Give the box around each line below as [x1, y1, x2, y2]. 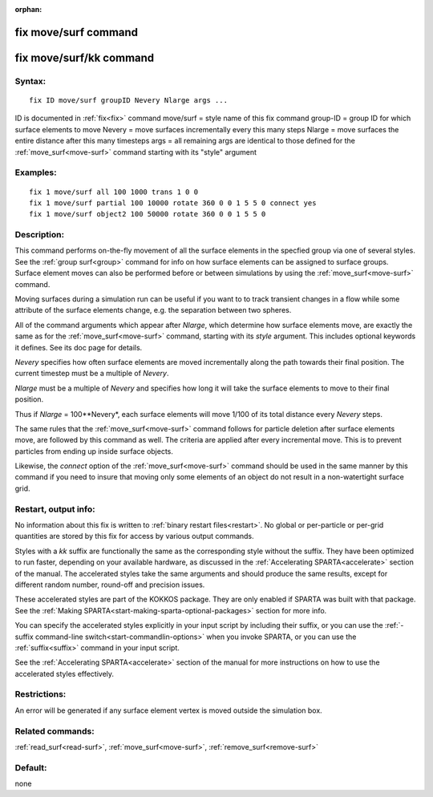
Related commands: [14, 726, 95, 737]
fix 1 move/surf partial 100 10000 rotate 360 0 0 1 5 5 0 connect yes [29, 198, 317, 208]
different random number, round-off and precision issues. [14, 580, 205, 589]
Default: [14, 762, 47, 773]
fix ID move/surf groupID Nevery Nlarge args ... [29, 95, 229, 104]
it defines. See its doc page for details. [14, 342, 143, 352]
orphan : [14, 5, 42, 14]
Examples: [14, 167, 57, 178]
